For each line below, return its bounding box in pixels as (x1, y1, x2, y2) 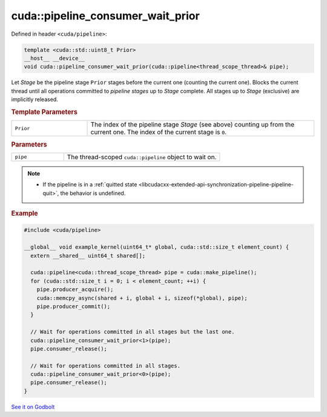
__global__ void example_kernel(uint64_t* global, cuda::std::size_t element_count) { (24, 244, 289, 251)
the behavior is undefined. (60, 189, 126, 197)
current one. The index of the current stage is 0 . (90, 128, 227, 136)
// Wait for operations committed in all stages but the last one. (30, 329, 235, 335)
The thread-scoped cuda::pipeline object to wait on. (67, 153, 217, 161)
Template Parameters (11, 108, 78, 116)
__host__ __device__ (24, 54, 85, 62)
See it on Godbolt (11, 403, 55, 410)
